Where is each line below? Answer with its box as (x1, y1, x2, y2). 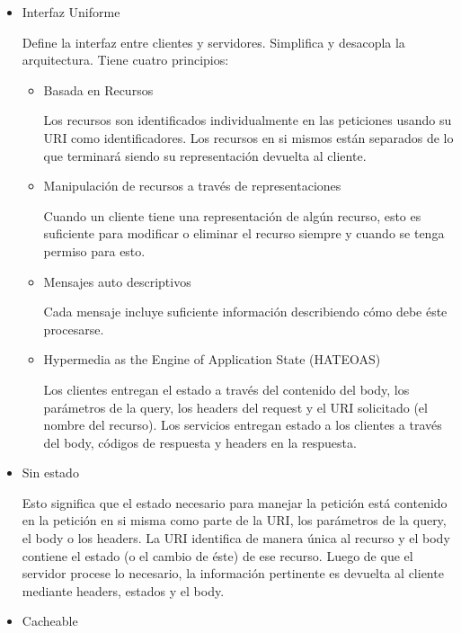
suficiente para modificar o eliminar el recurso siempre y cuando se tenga (43, 224, 445, 243)
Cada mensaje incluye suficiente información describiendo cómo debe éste (43, 302, 448, 321)
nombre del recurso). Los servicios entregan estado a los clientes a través (43, 415, 442, 434)
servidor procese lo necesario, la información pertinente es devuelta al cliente (22, 564, 444, 583)
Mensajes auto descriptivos (43, 272, 191, 290)
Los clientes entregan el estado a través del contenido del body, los (43, 379, 410, 398)
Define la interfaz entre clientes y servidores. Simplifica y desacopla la (22, 32, 405, 51)
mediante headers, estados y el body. (22, 581, 225, 600)
